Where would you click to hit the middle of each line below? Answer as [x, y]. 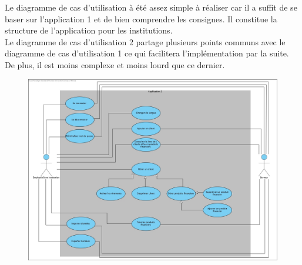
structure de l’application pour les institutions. [89, 30]
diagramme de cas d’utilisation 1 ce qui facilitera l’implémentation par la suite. [147, 53]
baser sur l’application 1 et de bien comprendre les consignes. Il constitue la [141, 19]
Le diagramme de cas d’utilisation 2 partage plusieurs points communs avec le [145, 41]
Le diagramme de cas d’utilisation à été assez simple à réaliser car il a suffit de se [151, 7]
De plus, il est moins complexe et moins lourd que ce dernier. [115, 64]
